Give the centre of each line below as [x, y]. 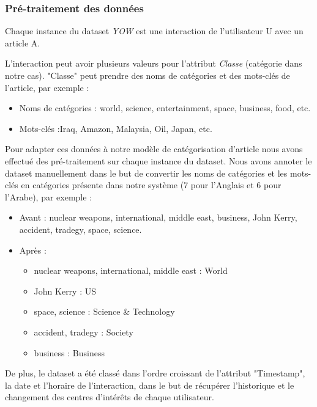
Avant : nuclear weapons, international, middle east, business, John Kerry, [158, 217]
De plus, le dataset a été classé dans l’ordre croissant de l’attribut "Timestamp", [155, 373]
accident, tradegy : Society [84, 332]
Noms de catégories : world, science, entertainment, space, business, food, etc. [165, 108]
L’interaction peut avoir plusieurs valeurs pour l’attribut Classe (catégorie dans [154, 63]
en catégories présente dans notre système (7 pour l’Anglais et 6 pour [151, 185]
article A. [23, 42]
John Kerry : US [65, 291]
